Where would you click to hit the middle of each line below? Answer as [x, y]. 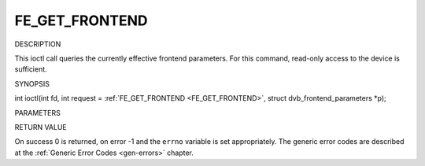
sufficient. [31, 69]
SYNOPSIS [32, 83]
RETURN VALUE [41, 127]
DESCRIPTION [38, 44]
